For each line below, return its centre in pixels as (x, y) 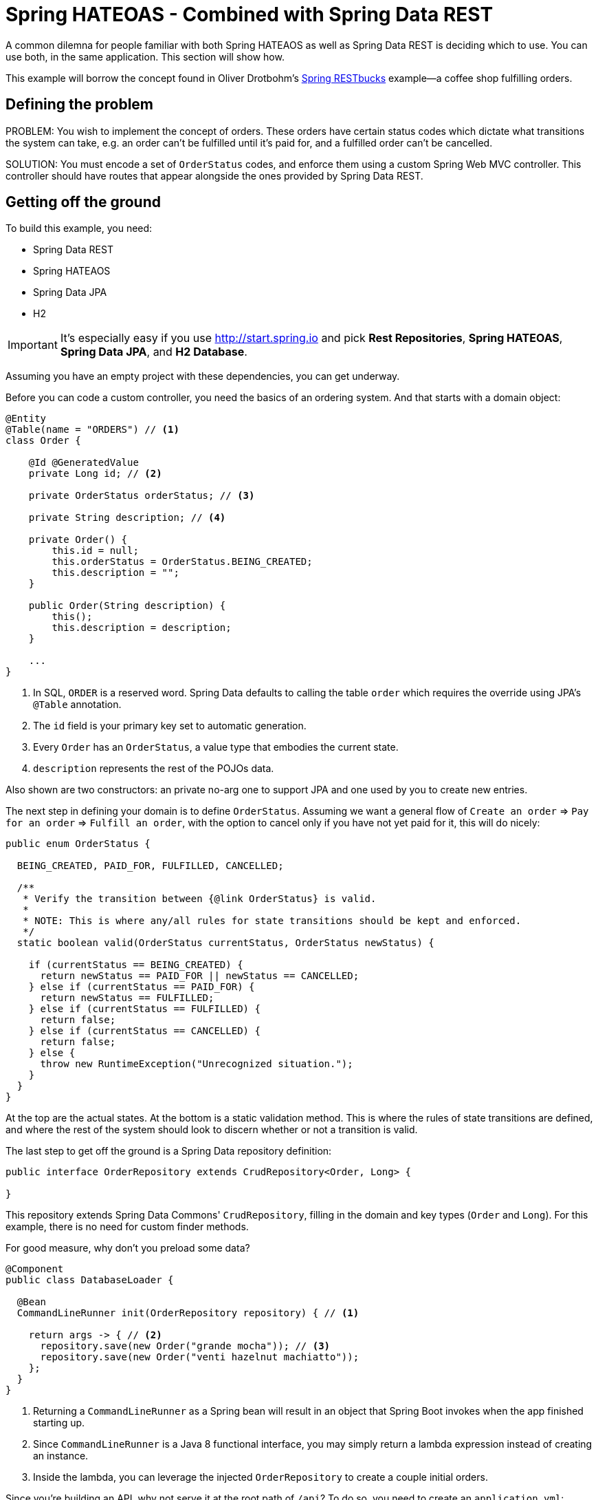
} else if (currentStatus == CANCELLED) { (144, 1031)
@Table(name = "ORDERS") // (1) (92, 430)
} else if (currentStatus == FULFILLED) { (144, 1009)
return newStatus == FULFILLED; (127, 998)
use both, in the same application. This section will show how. (145, 56)
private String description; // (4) (127, 518)
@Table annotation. (77, 705)
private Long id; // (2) (95, 474)
